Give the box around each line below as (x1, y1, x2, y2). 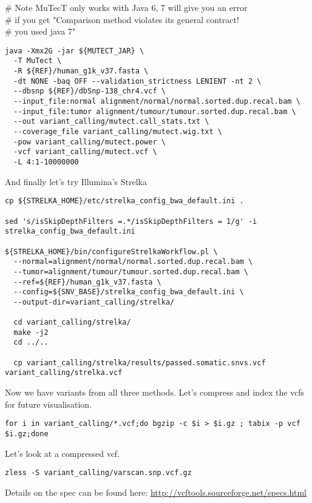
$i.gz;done (5, 429, 49, 438)
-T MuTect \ (13, 56, 62, 66)
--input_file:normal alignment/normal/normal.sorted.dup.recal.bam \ (13, 97, 300, 106)
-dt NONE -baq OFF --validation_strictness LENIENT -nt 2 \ (13, 76, 262, 86)
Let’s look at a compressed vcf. (5, 447, 120, 459)
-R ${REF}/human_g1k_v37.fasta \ (13, 67, 149, 76)
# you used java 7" (5, 25, 76, 38)
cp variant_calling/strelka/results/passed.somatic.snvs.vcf (13, 358, 266, 367)
